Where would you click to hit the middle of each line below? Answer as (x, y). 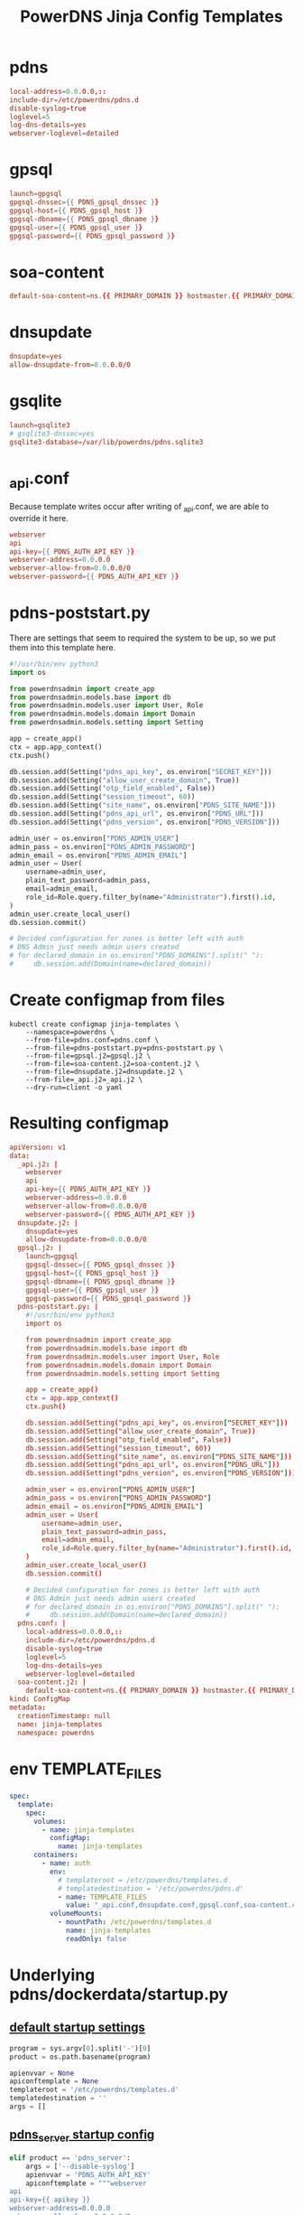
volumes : (50, 1821)
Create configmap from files (117, 1000)
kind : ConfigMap (40, 1699)
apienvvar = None (42, 2073)
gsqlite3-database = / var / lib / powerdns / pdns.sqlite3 (106, 442)
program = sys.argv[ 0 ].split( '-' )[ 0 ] (80, 2048)
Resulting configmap (89, 1123)
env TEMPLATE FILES (86, 1771)
